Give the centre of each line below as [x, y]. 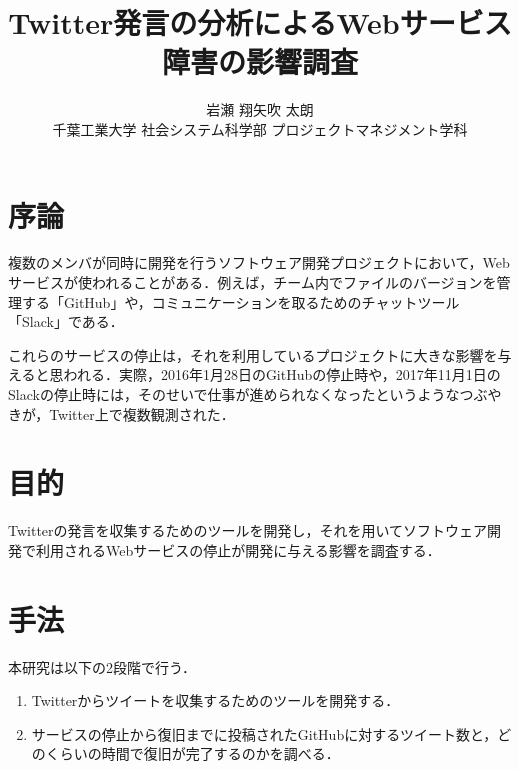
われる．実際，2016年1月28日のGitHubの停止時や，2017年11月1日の [282, 374]
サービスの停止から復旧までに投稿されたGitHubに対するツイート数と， [264, 733]
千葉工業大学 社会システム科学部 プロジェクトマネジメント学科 [260, 128]
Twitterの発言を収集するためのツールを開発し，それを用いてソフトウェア [248, 530]
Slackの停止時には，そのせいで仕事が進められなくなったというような [234, 394]
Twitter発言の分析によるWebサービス [260, 22]
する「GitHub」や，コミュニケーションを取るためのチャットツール [240, 301]
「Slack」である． [66, 321]
